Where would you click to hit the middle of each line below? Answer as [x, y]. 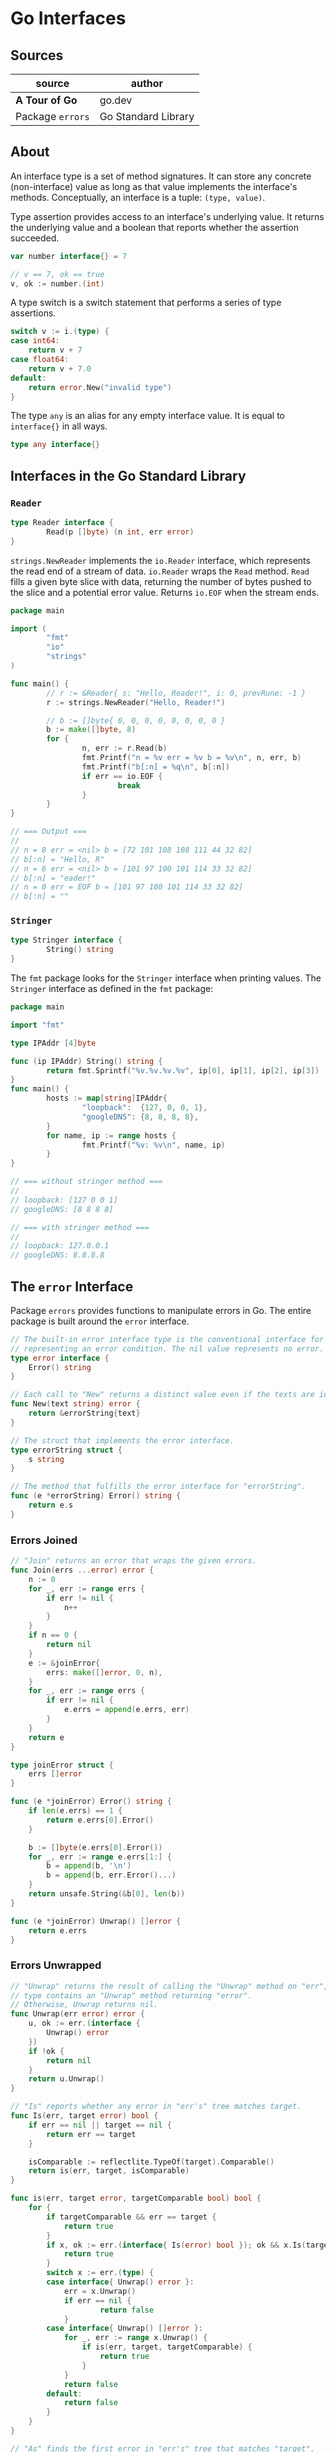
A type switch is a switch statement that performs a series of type [146, 303]
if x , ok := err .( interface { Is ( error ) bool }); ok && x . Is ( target [189, 2245]
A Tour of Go [46, 100]
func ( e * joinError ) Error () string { [91, 1802]
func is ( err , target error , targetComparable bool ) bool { [136, 2198]
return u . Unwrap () [66, 2079]
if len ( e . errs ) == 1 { [75, 1811]
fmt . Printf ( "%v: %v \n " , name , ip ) [153, 1145]
